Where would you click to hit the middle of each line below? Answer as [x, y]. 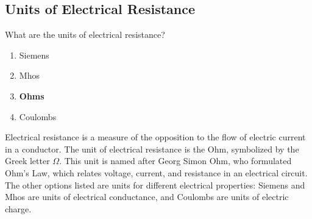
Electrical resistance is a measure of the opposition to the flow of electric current [155, 137]
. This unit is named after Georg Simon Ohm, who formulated [175, 161]
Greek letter [27, 161]
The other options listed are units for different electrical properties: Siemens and [155, 185]
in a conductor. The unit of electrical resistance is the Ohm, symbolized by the [152, 149]
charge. [18, 208]
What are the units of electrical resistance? [85, 34]
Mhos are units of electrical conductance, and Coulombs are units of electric [147, 197]
